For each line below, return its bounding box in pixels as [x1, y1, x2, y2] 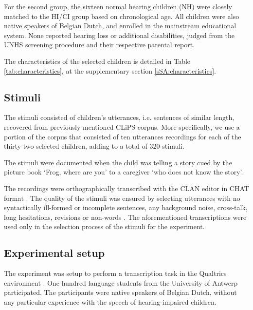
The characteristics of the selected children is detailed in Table [4, 56, 191, 66]
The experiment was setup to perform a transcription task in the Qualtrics [4, 268, 227, 278]
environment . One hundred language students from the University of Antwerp [4, 277, 238, 288]
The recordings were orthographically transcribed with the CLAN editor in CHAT [4, 183, 249, 193]
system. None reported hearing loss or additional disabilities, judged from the [4, 30, 235, 40]
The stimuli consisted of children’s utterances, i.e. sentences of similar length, [4, 112, 235, 122]
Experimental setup [4, 245, 105, 260]
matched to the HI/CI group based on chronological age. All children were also [4, 11, 239, 21]
